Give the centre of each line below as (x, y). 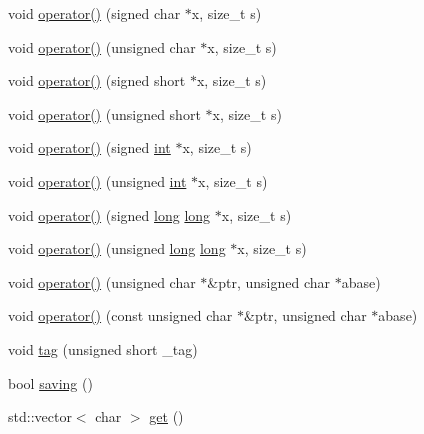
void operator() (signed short (97, 80)
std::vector (40, 416)
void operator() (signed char (94, 13)
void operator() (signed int (89, 147)
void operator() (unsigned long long (117, 248)
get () (166, 416)
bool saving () (50, 382)
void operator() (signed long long (109, 214)
